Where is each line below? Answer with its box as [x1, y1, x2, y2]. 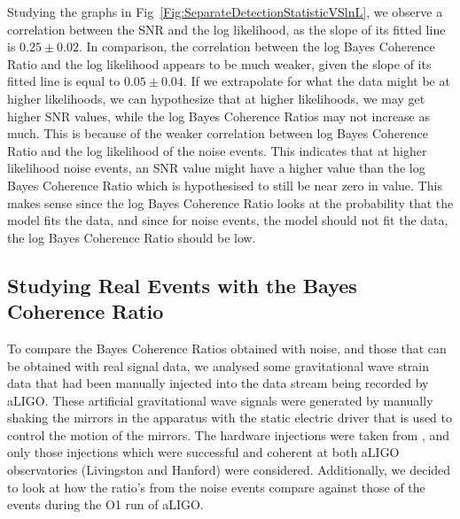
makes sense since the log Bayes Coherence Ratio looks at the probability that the [7, 193, 454, 212]
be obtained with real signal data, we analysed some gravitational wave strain [7, 356, 430, 375]
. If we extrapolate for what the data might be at [183, 72, 450, 90]
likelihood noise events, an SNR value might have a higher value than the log [7, 159, 425, 177]
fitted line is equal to [7, 72, 121, 90]
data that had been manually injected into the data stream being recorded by [7, 374, 429, 392]
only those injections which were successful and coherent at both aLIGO [7, 443, 400, 461]
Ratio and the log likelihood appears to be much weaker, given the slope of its [7, 54, 432, 73]
